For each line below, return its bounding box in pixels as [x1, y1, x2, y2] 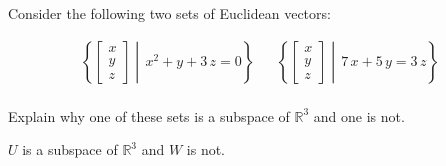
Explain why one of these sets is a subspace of [8, 105, 290, 126]
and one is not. [313, 105, 405, 126]
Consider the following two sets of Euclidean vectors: [8, 3, 331, 23]
